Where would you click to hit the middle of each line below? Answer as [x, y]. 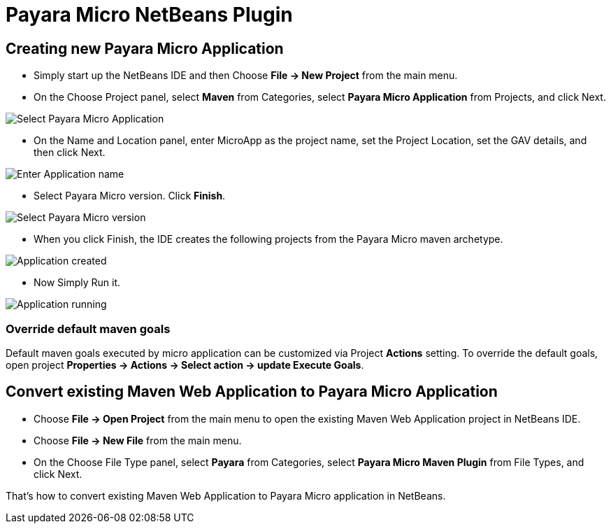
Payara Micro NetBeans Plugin [149, 15]
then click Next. [70, 153]
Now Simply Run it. [77, 283]
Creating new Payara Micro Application [145, 48]
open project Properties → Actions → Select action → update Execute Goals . [185, 365]
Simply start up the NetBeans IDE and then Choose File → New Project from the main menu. [246, 76]
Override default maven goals [88, 329]
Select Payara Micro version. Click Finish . [130, 196]
